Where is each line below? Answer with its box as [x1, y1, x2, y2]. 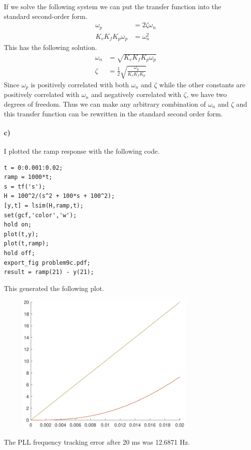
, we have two [186, 89, 227, 99]
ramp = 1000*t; [4, 174, 53, 181]
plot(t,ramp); [4, 240, 49, 247]
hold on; [4, 221, 32, 228]
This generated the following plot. [4, 283, 104, 293]
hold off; [4, 249, 35, 257]
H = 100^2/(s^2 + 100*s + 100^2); [4, 193, 115, 200]
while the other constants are [159, 79, 246, 89]
